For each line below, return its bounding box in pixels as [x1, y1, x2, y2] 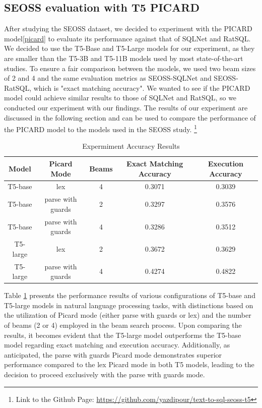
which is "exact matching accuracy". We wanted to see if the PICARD [33, 82, 250, 93]
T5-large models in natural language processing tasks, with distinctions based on [4, 300, 253, 310]
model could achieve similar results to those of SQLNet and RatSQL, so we [4, 92, 237, 103]
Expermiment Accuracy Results [82, 141, 180, 151]
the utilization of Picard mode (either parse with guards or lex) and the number [4, 310, 251, 320]
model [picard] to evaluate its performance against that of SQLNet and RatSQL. [4, 33, 251, 43]
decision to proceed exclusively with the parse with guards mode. [4, 369, 205, 380]
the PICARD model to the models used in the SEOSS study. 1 [4, 123, 197, 134]
